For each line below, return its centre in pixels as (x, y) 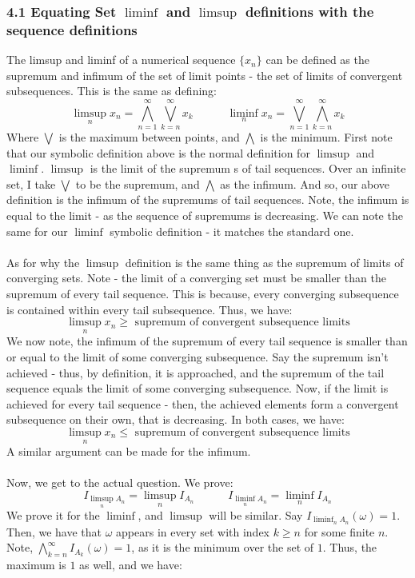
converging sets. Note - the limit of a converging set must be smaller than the (196, 278)
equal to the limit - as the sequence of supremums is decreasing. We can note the (205, 215)
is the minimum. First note (326, 137)
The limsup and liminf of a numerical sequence (121, 60)
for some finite (339, 531)
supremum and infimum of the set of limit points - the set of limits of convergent (205, 75)
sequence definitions (72, 29)
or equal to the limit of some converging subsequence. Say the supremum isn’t (198, 356)
